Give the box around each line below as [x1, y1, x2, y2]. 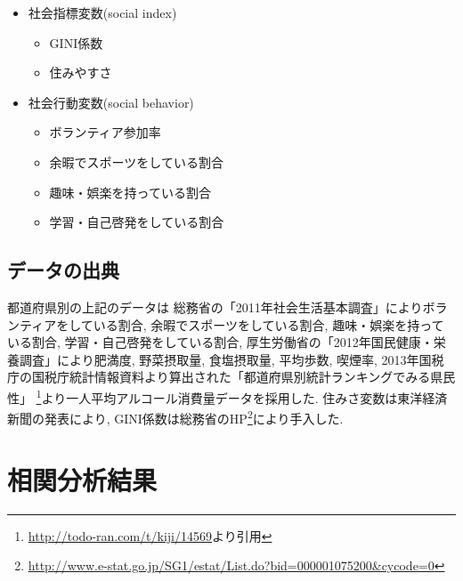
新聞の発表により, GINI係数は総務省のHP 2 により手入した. [7, 407, 344, 427]
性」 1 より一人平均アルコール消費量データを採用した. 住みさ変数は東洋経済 [7, 385, 448, 407]
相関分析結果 [7, 461, 158, 497]
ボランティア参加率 [49, 123, 161, 141]
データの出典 [7, 256, 119, 284]
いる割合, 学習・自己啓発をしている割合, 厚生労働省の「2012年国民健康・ [7, 333, 434, 351]
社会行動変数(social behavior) [28, 93, 194, 111]
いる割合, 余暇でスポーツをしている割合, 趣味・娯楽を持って [93, 315, 444, 334]
